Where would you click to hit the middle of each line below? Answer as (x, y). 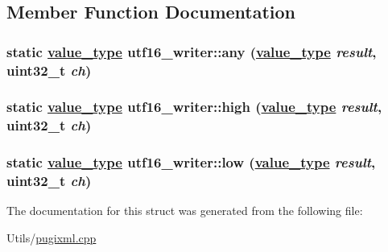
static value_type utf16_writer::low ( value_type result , (191, 162)
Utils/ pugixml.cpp (52, 238)
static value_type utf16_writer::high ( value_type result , (194, 107)
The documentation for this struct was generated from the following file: (185, 211)
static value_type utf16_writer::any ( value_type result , (192, 51)
